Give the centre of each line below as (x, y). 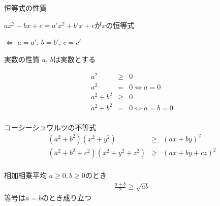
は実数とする (74, 59)
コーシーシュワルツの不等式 (50, 127)
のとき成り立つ (67, 198)
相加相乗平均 (25, 175)
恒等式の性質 (25, 8)
